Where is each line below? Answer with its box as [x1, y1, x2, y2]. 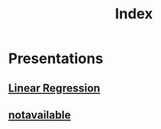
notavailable [8, 108, 72, 122]
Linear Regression [8, 81, 101, 95]
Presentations [8, 49, 104, 68]
